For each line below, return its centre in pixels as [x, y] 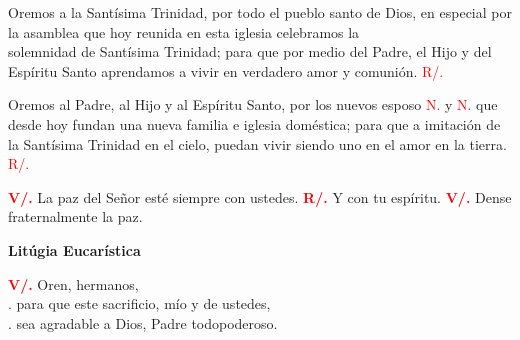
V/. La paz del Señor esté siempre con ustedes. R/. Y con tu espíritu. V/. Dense [260, 196]
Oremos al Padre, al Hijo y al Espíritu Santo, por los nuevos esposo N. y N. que [253, 104]
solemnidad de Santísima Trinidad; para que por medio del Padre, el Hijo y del [250, 51]
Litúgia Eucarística [74, 249]
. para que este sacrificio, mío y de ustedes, [139, 303]
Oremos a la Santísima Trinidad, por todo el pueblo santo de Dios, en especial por [260, 12]
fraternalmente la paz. [75, 216]
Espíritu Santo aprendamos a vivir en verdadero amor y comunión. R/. [226, 70]
